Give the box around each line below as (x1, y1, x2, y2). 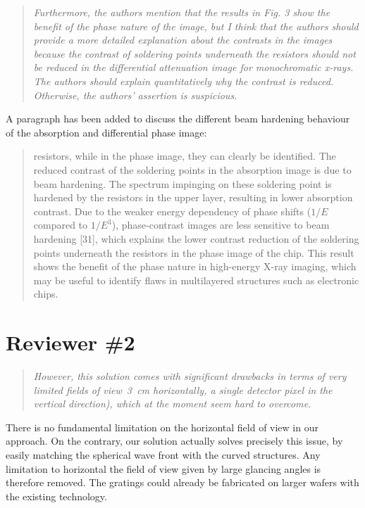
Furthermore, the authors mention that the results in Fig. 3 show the (33, 5, 330, 19)
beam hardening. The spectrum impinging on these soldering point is (33, 176, 332, 191)
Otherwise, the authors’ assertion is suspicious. (33, 87, 237, 102)
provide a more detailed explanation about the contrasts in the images (33, 32, 333, 47)
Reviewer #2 (6, 328, 135, 357)
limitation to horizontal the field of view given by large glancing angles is (6, 461, 321, 476)
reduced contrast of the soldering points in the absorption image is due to (33, 162, 352, 177)
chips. (33, 286, 58, 301)
